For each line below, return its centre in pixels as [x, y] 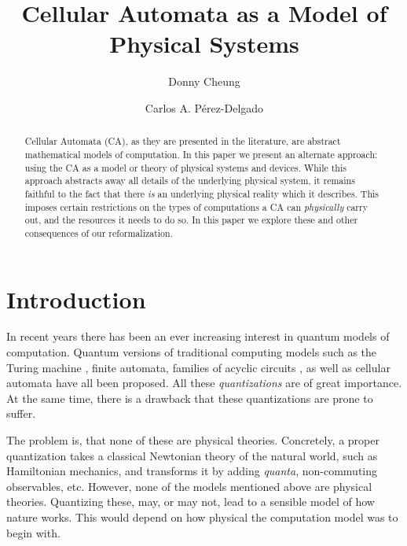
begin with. [33, 532]
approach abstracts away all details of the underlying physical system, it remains [190, 181]
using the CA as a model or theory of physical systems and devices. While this [185, 167]
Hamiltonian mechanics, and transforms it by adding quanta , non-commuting [192, 471]
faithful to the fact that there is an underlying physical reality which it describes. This [202, 193]
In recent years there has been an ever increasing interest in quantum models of [198, 336]
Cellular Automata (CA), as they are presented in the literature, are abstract [183, 141]
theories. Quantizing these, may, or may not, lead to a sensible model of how [191, 502]
